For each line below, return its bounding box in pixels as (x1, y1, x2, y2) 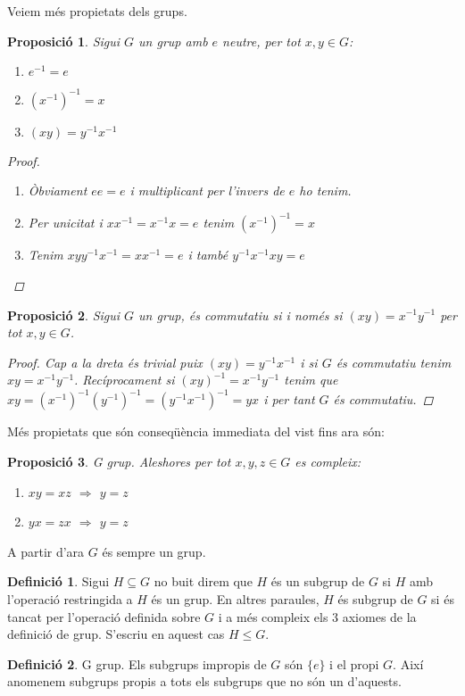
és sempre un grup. (102, 542, 206, 560)
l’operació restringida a (7, 590, 133, 608)
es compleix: (295, 452, 361, 471)
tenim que (284, 370, 338, 389)
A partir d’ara (7, 542, 85, 560)
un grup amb (138, 31, 208, 50)
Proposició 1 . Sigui (7, 31, 120, 50)
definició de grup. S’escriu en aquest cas (7, 625, 225, 643)
